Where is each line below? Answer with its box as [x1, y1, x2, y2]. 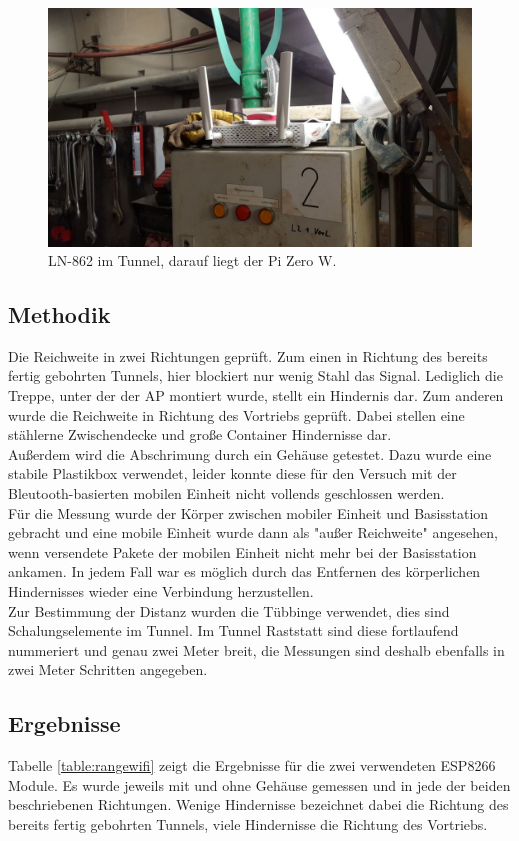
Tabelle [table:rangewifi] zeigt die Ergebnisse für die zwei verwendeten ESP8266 [8, 755, 496, 776]
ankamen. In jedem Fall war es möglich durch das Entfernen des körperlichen [8, 561, 481, 582]
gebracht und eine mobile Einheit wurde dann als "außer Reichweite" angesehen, [8, 522, 498, 543]
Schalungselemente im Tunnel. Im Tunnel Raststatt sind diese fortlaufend [8, 620, 459, 641]
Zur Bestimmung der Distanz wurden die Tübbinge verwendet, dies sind [8, 600, 450, 621]
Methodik [8, 299, 111, 330]
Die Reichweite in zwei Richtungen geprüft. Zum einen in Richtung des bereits [8, 345, 488, 366]
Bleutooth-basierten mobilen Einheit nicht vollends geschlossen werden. [8, 483, 445, 504]
